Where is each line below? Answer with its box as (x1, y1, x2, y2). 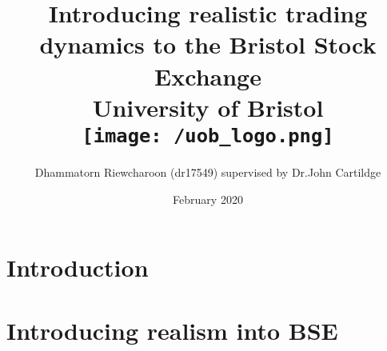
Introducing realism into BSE (6, 313, 338, 346)
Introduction (6, 251, 149, 284)
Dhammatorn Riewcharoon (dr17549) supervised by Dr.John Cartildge (34, 164, 381, 180)
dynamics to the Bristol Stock (39, 28, 377, 61)
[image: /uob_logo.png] (82, 124, 334, 147)
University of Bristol (92, 90, 324, 123)
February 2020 (173, 190, 243, 207)
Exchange (154, 59, 261, 92)
